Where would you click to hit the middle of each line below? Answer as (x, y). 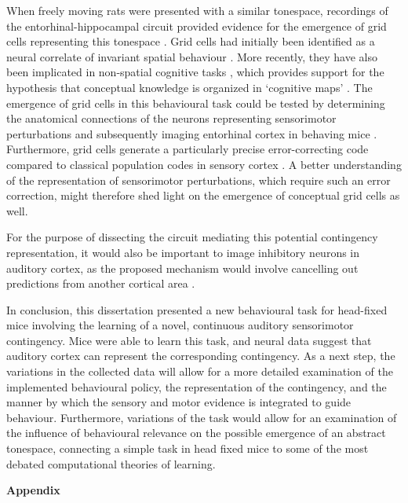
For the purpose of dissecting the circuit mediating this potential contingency (192, 237)
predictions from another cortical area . (101, 283)
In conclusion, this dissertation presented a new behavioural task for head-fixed (197, 309)
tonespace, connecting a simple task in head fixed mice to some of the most (188, 448)
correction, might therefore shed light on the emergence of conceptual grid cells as (203, 195)
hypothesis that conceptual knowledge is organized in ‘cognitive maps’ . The (189, 87)
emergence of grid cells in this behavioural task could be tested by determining (196, 103)
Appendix (33, 490)
